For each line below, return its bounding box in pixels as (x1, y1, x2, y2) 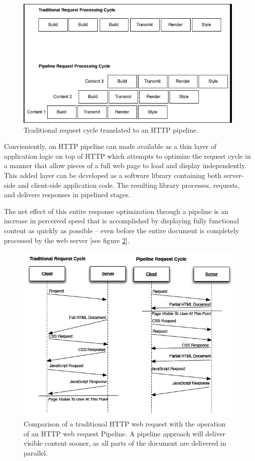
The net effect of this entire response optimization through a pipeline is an (4, 206, 228, 216)
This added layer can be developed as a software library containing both (4, 170, 222, 180)
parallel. (24, 447, 48, 458)
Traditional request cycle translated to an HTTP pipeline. (24, 124, 198, 135)
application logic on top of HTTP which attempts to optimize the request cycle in (4, 150, 251, 161)
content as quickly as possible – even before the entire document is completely (4, 225, 239, 235)
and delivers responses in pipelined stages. (4, 189, 131, 200)
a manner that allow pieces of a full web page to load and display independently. (4, 160, 247, 171)
